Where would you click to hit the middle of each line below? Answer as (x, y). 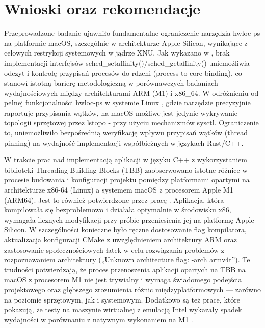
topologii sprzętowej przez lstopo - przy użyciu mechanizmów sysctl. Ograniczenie (131, 122)
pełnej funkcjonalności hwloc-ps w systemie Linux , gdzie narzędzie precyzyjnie (127, 103)
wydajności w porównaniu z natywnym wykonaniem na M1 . (99, 319)
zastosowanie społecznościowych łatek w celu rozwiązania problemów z (114, 249)
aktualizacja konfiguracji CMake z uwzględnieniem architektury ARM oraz (121, 239)
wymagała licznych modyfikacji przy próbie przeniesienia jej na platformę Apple (129, 219)
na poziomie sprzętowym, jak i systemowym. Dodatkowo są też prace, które (122, 299)
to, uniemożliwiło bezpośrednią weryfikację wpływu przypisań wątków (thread (126, 133)
